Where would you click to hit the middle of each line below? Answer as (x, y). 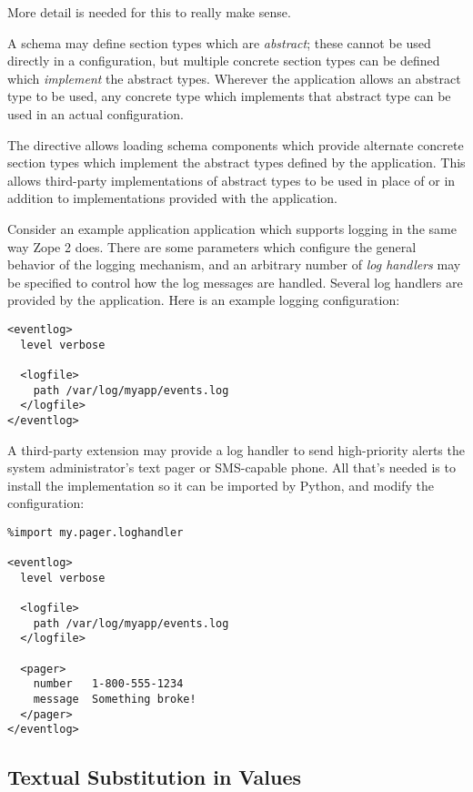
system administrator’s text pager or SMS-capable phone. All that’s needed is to (231, 467)
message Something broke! (115, 700)
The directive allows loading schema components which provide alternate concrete (236, 144)
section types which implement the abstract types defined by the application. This (236, 162)
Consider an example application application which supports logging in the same (232, 228)
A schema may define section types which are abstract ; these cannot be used (219, 42)
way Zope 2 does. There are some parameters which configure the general (212, 246)
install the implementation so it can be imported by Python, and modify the (221, 485)
